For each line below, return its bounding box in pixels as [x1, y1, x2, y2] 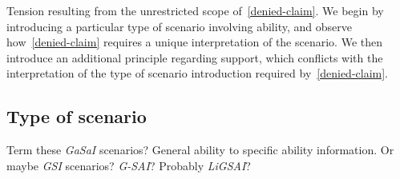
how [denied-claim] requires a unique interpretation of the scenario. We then [6, 34, 382, 50]
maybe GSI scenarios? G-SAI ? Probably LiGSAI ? [6, 157, 251, 173]
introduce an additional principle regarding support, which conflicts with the [6, 49, 383, 66]
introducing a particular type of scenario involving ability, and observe [6, 18, 352, 34]
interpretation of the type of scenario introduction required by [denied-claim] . [6, 65, 389, 82]
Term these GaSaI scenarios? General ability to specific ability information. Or [6, 141, 394, 158]
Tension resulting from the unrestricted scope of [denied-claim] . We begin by [6, 2, 384, 18]
